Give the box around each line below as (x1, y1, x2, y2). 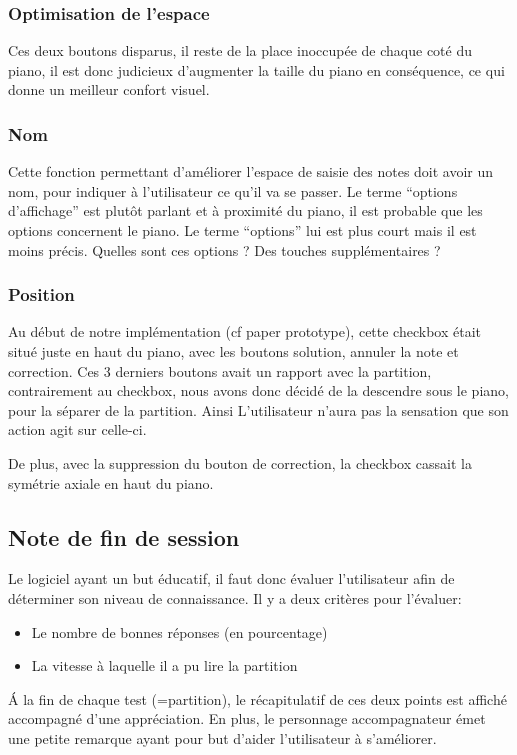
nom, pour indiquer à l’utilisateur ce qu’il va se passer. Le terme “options (8, 180, 458, 201)
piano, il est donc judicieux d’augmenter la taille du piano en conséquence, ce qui (8, 59, 505, 80)
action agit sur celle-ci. (8, 419, 147, 440)
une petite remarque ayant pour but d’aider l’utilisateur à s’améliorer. (8, 727, 437, 748)
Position (8, 282, 75, 307)
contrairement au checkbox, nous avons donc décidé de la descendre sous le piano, (8, 380, 509, 401)
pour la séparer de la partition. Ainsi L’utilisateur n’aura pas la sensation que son (8, 399, 509, 420)
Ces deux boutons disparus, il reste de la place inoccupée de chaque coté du (8, 40, 472, 61)
